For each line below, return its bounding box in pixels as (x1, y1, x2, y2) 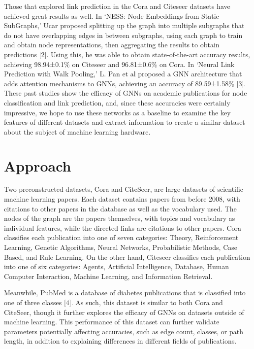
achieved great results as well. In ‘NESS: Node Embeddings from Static (4, 10, 219, 21)
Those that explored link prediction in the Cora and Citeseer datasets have (4, 1, 230, 11)
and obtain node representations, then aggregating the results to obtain (4, 39, 220, 50)
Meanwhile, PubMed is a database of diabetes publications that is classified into (4, 287, 246, 298)
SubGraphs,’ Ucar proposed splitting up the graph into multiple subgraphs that (4, 20, 245, 31)
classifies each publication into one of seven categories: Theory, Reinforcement (4, 232, 239, 243)
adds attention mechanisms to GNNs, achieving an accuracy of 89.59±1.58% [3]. (4, 78, 246, 88)
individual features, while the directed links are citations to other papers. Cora (4, 222, 242, 233)
